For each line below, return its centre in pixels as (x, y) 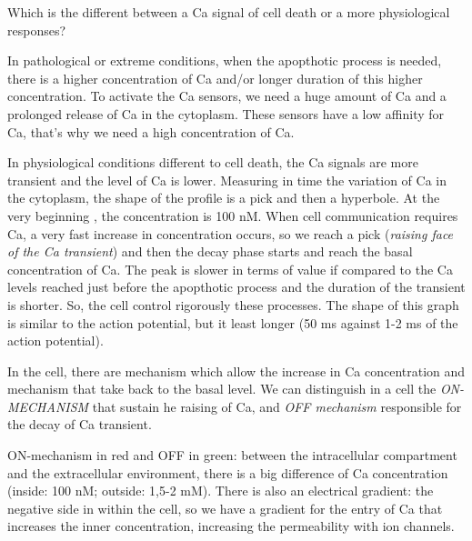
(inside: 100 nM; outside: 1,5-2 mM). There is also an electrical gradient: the (221, 491)
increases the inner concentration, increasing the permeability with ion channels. (231, 526)
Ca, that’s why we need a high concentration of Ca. (151, 131)
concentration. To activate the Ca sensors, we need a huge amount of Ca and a (227, 96)
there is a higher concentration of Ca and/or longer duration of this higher (215, 78)
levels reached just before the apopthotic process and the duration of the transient (236, 287)
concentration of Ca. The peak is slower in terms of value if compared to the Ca (230, 269)
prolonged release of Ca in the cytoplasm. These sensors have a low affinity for (226, 113)
